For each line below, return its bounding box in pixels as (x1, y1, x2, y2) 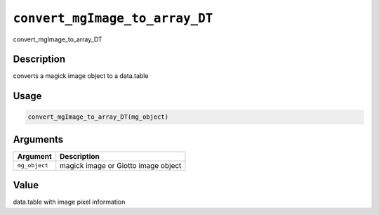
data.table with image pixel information (13, 197, 126, 207)
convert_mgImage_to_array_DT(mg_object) (27, 113, 168, 121)
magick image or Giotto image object (60, 160, 182, 170)
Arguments (13, 133, 64, 145)
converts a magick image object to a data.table (13, 72, 149, 80)
